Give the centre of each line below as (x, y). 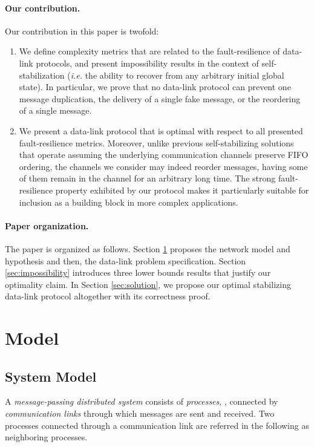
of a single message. (55, 110)
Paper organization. (47, 225)
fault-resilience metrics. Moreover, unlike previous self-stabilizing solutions (156, 142)
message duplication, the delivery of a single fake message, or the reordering (160, 98)
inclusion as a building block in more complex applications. (129, 202)
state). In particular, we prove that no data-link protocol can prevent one (155, 87)
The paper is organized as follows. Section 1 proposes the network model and (148, 248)
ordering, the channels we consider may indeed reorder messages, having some (163, 166)
